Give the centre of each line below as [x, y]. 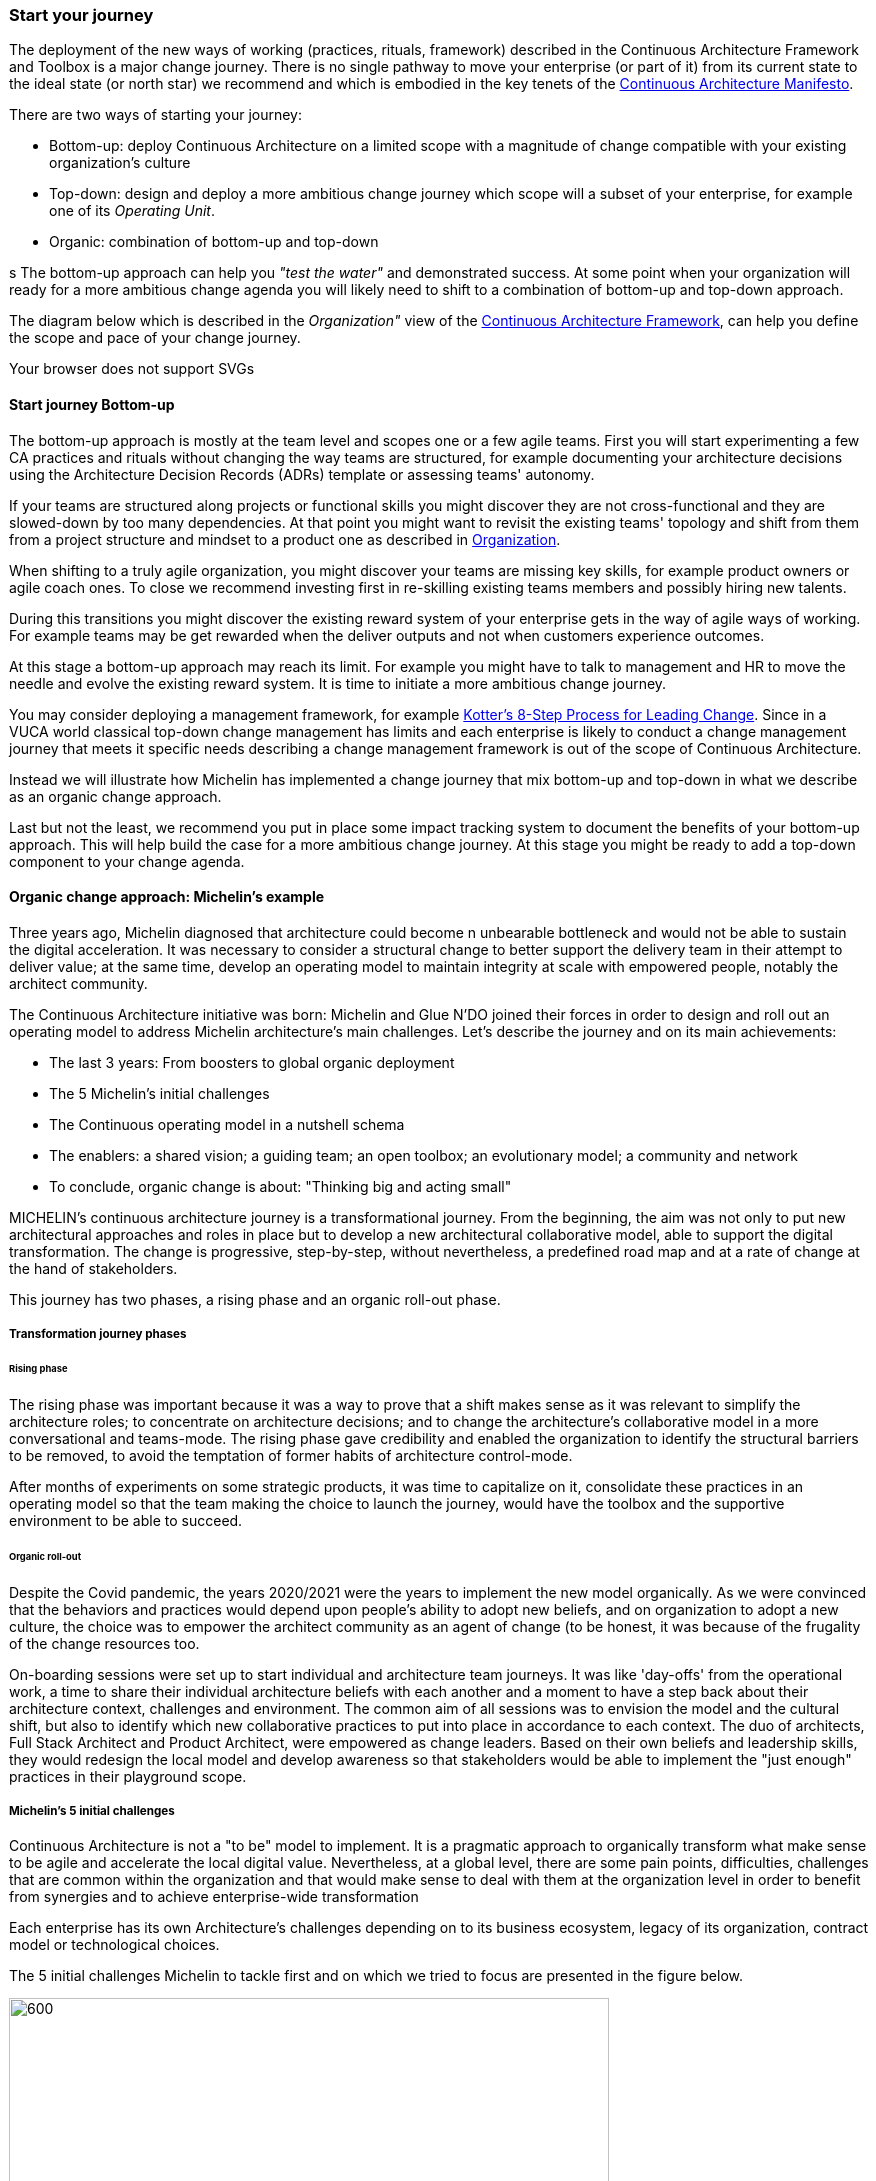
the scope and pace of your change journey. [155, 338]
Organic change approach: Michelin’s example [167, 897]
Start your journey [81, 15]
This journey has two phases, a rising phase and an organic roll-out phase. [255, 1299]
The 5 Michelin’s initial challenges [159, 1093]
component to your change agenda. [127, 861]
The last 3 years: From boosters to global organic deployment [252, 1062]
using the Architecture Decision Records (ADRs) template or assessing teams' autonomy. [302, 474]
